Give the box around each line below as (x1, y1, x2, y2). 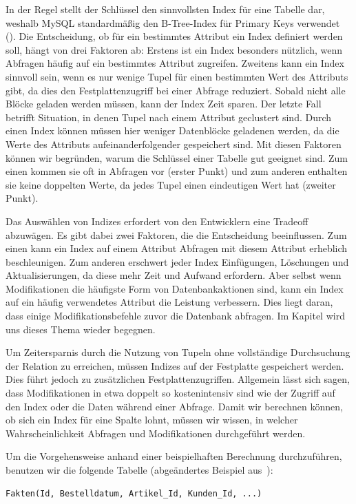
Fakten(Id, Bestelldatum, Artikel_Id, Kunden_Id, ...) (6, 488, 262, 498)
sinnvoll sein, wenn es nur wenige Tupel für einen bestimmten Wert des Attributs (6, 69, 348, 83)
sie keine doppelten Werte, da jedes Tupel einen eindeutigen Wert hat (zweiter (6, 177, 336, 191)
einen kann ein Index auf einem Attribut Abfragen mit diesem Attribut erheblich (6, 241, 348, 255)
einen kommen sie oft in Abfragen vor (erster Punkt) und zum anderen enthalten (6, 164, 348, 178)
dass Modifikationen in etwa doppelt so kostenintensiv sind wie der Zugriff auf (6, 386, 335, 400)
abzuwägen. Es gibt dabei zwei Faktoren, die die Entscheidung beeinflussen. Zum (6, 227, 347, 242)
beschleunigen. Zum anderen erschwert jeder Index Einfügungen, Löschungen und (6, 254, 349, 269)
